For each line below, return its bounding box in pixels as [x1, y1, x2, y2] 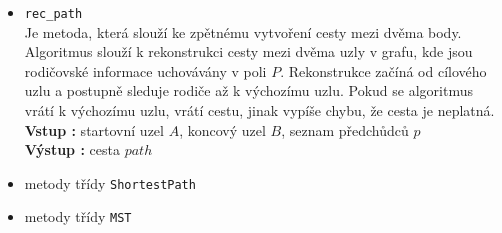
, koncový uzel [179, 119, 266, 140]
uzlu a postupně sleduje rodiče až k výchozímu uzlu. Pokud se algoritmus [24, 80, 473, 101]
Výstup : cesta [24, 139, 120, 160]
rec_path [24, 7, 83, 21]
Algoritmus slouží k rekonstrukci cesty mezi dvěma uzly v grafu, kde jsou [24, 41, 473, 62]
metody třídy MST [24, 206, 132, 227]
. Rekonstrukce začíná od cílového [280, 60, 487, 81]
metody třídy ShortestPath [24, 172, 196, 193]
